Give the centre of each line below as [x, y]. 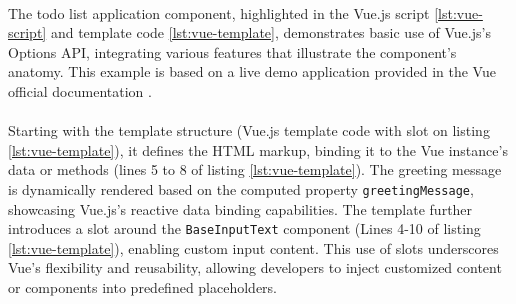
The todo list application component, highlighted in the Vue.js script [219, 12]
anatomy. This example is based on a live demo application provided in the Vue [252, 71]
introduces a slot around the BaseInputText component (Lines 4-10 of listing [244, 228]
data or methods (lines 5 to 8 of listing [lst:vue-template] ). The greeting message [255, 169]
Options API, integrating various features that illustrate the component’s [232, 51]
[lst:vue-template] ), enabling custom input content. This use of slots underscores [253, 247]
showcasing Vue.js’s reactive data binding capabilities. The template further [240, 208]
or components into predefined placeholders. [143, 287]
